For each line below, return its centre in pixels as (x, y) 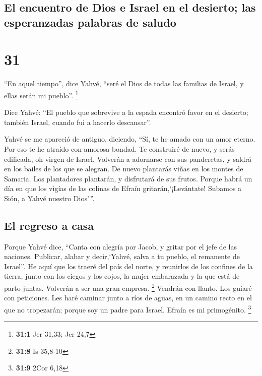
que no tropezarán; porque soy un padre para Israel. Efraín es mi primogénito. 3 (128, 308)
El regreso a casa (49, 225)
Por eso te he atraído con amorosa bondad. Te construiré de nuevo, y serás (119, 148)
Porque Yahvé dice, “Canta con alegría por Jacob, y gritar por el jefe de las (120, 246)
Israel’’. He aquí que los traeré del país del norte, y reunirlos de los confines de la (128, 266)
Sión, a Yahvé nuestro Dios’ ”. (49, 198)
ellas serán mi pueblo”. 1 (41, 94)
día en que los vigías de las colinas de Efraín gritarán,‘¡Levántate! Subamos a (123, 188)
